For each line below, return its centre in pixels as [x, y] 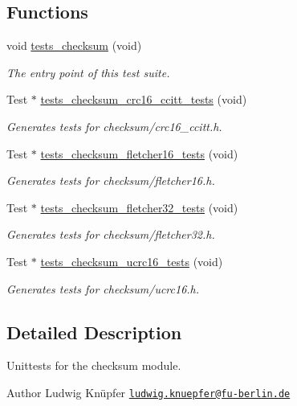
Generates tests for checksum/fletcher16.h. [111, 180]
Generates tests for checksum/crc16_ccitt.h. [114, 126]
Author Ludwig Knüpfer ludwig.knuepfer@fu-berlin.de [148, 392]
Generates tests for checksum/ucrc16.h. [103, 288]
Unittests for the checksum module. [94, 365]
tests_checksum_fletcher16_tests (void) [139, 153]
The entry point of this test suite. [88, 72]
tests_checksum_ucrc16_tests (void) [132, 261]
